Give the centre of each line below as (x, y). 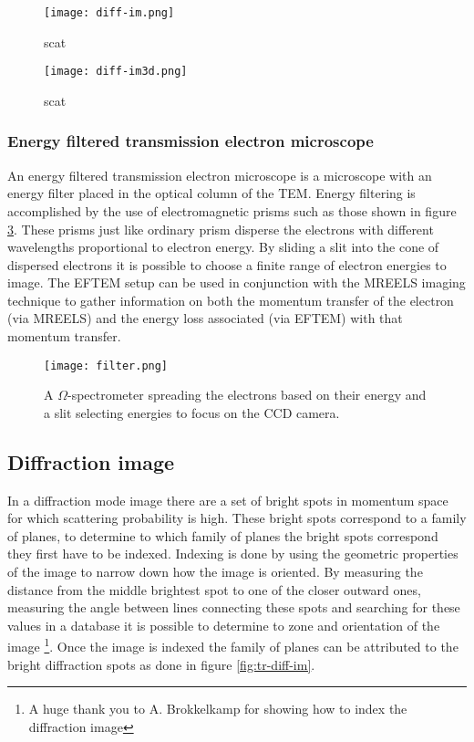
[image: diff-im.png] (109, 13)
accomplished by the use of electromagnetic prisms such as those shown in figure (232, 210)
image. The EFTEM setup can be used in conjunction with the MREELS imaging (237, 282)
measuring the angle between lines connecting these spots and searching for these (234, 607)
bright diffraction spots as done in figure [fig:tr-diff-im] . (161, 664)
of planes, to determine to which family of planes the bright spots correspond (223, 535)
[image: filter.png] (106, 366)
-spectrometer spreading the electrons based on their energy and (247, 395)
